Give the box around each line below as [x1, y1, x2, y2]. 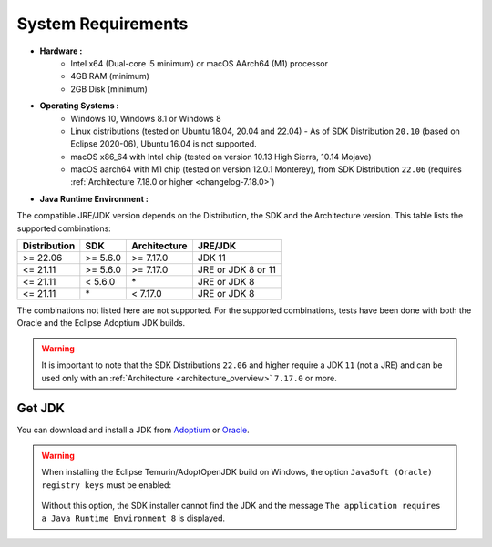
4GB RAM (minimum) [70, 71, 150, 82]
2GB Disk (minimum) [70, 83, 148, 95]
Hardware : [39, 46, 83, 56]
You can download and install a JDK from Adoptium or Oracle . [16, 424, 250, 436]
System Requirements [16, 14, 189, 34]
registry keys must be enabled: [41, 479, 172, 491]
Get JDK [16, 400, 66, 416]
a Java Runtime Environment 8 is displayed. [41, 512, 226, 523]
